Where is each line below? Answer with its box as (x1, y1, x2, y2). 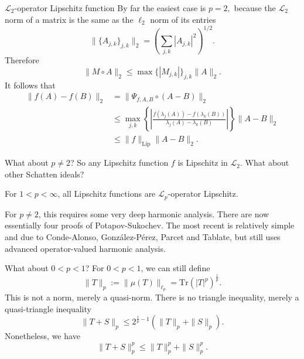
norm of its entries (150, 13, 216, 25)
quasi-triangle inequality (5, 302, 91, 314)
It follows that (5, 78, 56, 91)
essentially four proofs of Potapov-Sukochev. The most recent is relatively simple (5, 219, 295, 231)
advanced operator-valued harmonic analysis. (5, 242, 166, 254)
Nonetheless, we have (5, 330, 80, 342)
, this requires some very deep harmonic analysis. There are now (38, 207, 269, 220)
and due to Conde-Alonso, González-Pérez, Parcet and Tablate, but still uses (5, 230, 281, 242)
